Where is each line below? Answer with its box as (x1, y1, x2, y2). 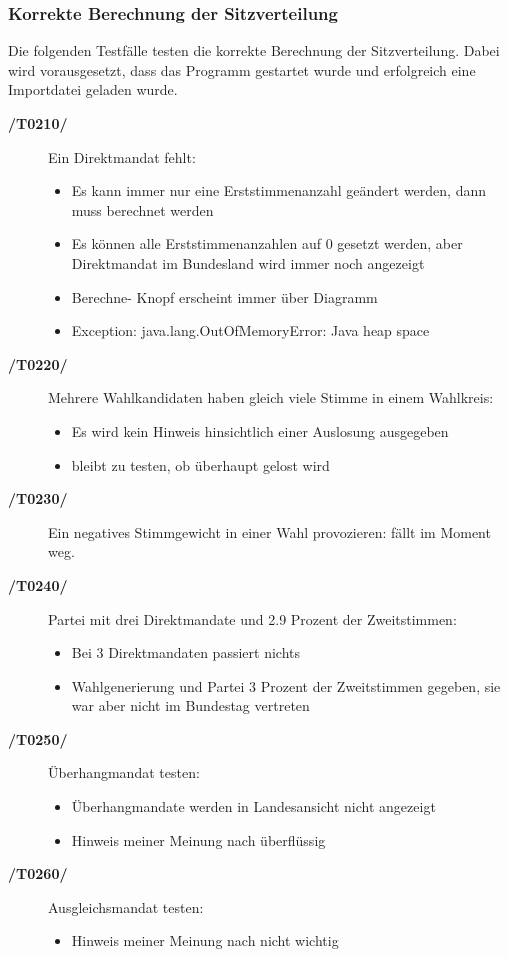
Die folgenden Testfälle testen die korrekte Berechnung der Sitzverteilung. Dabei (8, 40, 500, 61)
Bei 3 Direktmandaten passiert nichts (71, 642, 300, 663)
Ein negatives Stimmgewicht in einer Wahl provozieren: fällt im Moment (48, 521, 491, 542)
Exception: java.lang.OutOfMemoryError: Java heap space (71, 320, 430, 341)
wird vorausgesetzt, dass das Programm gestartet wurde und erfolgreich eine (8, 59, 476, 80)
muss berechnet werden (71, 199, 214, 220)
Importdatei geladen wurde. (8, 79, 178, 100)
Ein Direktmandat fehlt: (48, 146, 196, 167)
